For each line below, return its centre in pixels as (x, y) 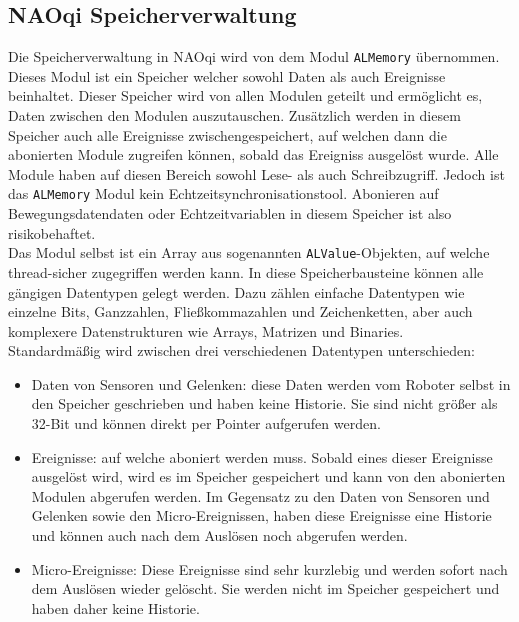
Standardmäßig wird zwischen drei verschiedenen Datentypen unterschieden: (241, 350)
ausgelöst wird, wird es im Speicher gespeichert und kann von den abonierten (268, 476)
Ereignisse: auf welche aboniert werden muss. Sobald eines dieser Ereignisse (262, 456)
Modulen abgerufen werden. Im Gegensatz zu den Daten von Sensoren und (260, 495)
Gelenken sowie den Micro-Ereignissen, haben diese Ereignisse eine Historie (261, 515)
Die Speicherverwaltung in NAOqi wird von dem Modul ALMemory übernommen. (254, 56)
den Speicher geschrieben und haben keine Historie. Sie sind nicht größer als (264, 403)
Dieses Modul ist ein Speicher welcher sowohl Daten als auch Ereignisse (227, 75)
